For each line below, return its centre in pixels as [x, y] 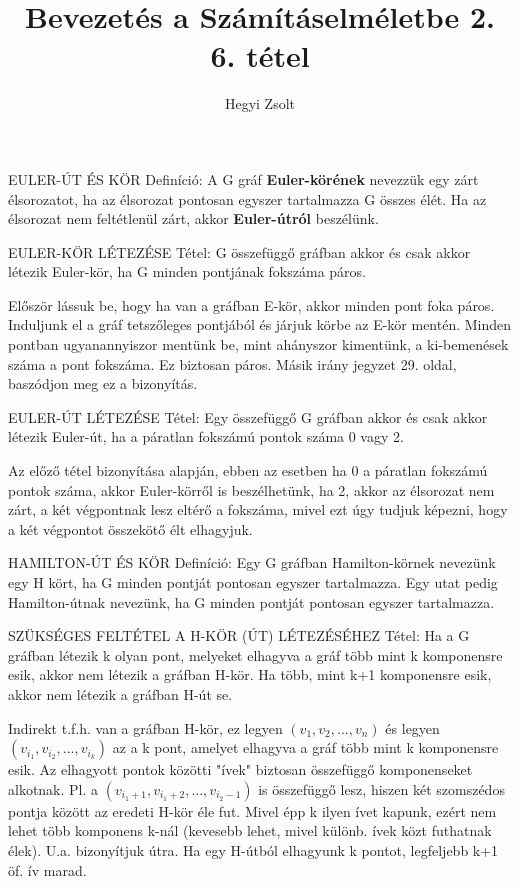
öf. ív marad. [47, 869]
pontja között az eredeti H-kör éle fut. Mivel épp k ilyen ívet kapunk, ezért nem [252, 810]
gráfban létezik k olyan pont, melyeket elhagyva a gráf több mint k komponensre [255, 654]
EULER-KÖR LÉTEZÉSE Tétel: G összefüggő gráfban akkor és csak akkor [239, 251]
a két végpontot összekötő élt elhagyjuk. [130, 528]
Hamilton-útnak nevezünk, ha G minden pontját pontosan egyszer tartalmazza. [251, 601]
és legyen [412, 727]
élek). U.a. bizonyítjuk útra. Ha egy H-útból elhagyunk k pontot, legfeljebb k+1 [253, 849]
